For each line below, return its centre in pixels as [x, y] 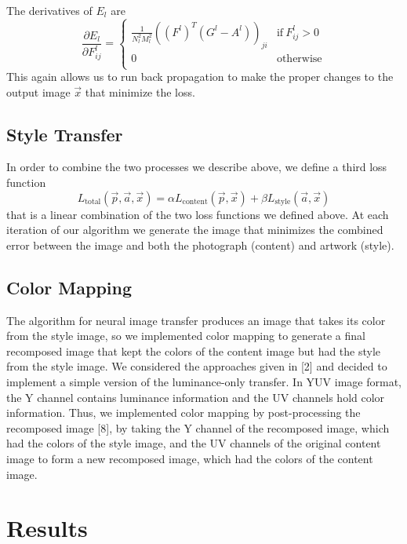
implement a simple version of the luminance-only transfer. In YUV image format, [204, 381]
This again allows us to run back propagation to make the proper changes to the [200, 76]
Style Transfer [65, 134]
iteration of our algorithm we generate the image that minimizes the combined [195, 230]
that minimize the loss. [140, 91]
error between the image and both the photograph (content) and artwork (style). [200, 245]
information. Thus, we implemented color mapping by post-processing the [184, 413]
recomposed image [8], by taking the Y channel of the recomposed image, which [198, 427]
